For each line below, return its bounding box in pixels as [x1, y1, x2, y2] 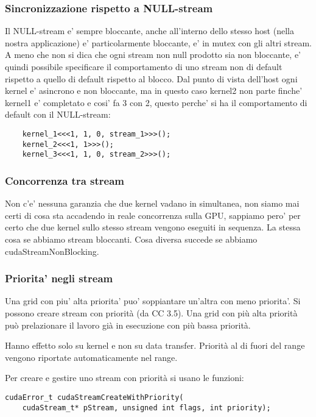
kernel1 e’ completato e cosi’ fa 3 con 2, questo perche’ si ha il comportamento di [5, 96, 307, 109]
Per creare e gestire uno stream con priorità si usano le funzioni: [5, 371, 244, 384]
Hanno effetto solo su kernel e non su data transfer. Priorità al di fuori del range [5, 339, 305, 352]
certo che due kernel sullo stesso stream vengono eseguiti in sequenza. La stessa [5, 221, 301, 233]
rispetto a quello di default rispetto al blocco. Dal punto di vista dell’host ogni [5, 72, 298, 85]
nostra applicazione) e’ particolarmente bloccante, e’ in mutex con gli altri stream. [5, 36, 312, 49]
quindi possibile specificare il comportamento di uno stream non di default [5, 60, 283, 73]
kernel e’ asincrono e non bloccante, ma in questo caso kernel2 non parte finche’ [5, 84, 303, 97]
